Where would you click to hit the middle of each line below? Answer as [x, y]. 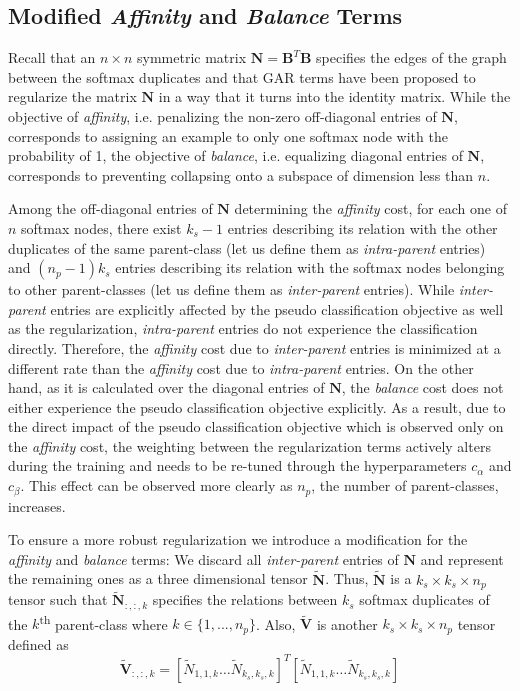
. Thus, [347, 578]
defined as [38, 643]
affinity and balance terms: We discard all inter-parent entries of [203, 558]
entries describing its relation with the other [362, 227]
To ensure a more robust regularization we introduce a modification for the [238, 539]
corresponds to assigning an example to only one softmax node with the [228, 135]
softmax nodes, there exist [101, 227]
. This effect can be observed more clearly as [156, 485]
